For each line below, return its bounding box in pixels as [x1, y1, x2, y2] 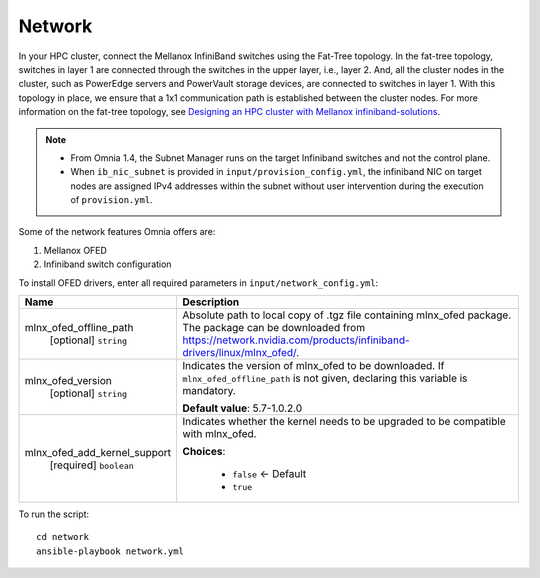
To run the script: [18, 508, 90, 520]
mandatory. [182, 384, 237, 398]
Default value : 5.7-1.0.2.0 [182, 401, 303, 415]
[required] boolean [49, 458, 134, 472]
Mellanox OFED [43, 244, 107, 256]
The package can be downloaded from [182, 321, 365, 335]
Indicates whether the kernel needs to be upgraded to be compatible [182, 415, 506, 429]
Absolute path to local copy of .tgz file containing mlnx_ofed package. [182, 308, 512, 322]
